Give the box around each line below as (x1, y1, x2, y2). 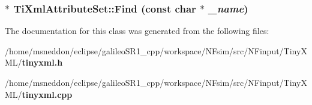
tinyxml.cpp (22, 88, 73, 100)
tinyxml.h (22, 56, 63, 69)
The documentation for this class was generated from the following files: (5, 24, 269, 37)
